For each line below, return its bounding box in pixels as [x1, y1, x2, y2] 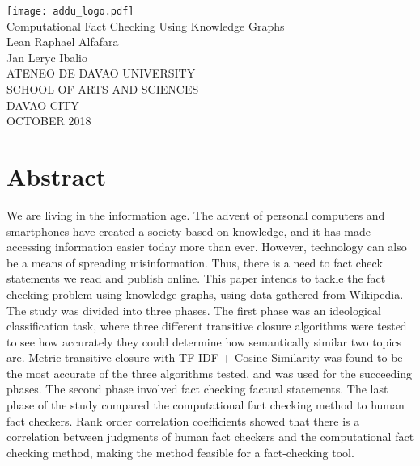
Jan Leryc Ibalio [6, 48, 87, 65]
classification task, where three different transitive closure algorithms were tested [6, 317, 407, 334]
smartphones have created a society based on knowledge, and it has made [6, 222, 371, 239]
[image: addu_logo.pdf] [6, 6, 134, 17]
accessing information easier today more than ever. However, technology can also [6, 238, 407, 255]
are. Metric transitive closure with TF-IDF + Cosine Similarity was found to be [6, 349, 403, 366]
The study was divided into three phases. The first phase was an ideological [6, 301, 381, 318]
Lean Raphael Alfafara [6, 33, 119, 50]
